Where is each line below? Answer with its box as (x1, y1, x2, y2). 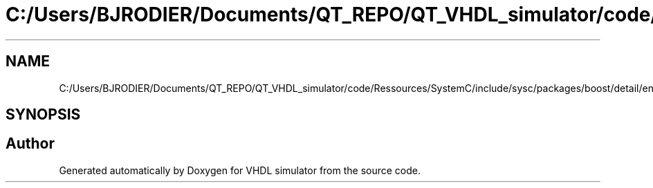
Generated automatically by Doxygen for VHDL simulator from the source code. (59, 164, 421, 176)
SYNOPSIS (6, 106, 81, 124)
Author (6, 135, 55, 153)
